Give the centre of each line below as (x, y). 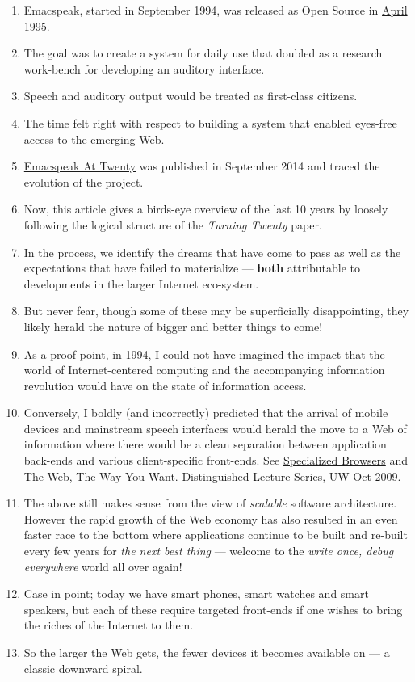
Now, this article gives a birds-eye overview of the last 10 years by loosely (206, 209)
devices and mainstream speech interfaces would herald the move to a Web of (215, 428)
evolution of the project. (84, 181)
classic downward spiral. (83, 668)
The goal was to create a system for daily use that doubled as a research (203, 53)
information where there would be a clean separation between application (205, 444)
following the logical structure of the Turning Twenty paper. (173, 224)
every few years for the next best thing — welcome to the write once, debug (209, 551)
